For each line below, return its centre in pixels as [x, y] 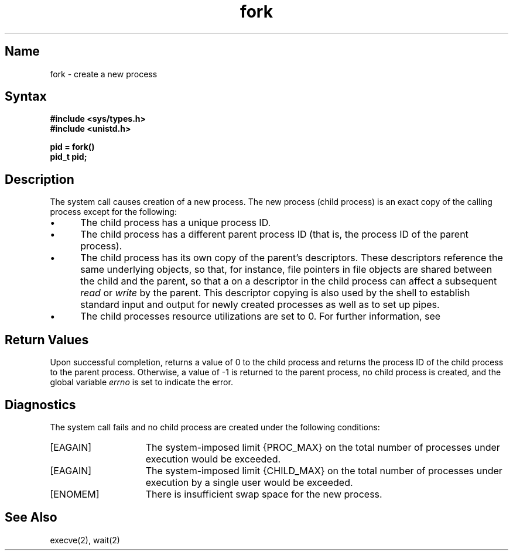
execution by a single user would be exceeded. [249, 482]
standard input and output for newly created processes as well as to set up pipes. [260, 305]
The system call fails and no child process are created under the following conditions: [215, 427]
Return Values [47, 340]
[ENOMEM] [75, 494]
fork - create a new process [104, 74]
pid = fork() [72, 147]
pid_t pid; [69, 157]
